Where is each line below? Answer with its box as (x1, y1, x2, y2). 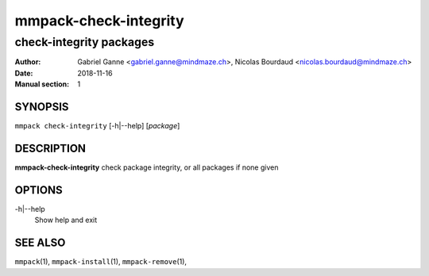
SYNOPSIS (14, 100, 69, 113)
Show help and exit (34, 215, 98, 225)
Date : (14, 68, 33, 78)
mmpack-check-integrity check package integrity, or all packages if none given (14, 163, 279, 172)
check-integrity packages (14, 35, 155, 49)
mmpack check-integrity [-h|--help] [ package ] (14, 121, 180, 131)
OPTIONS (14, 183, 63, 197)
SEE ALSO (14, 236, 66, 250)
